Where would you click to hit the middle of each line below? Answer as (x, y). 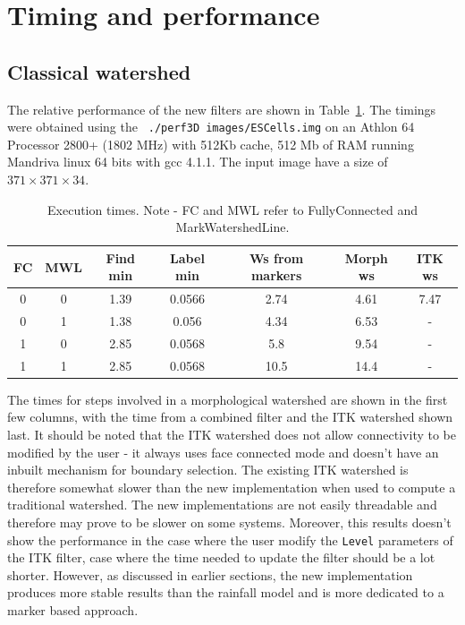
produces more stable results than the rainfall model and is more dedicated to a (226, 592)
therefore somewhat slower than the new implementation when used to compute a (232, 487)
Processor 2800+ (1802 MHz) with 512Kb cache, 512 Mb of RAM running (211, 144)
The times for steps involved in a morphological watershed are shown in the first (228, 399)
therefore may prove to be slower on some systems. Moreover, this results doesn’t (229, 522)
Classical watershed (99, 71)
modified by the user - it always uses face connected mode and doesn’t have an (223, 452)
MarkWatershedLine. (232, 227)
